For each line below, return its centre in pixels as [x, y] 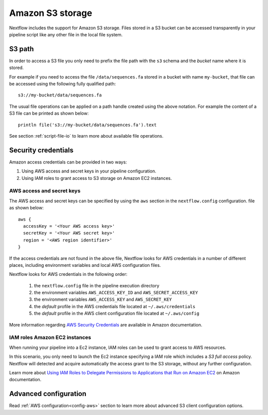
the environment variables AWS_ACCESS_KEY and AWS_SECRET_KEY [103, 299]
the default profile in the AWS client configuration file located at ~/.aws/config [117, 314]
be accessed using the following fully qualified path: [63, 84]
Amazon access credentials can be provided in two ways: [68, 162]
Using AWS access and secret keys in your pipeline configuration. [89, 171]
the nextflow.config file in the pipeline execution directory [97, 285]
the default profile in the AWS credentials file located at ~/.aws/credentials [115, 306]
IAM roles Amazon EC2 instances [50, 337]
